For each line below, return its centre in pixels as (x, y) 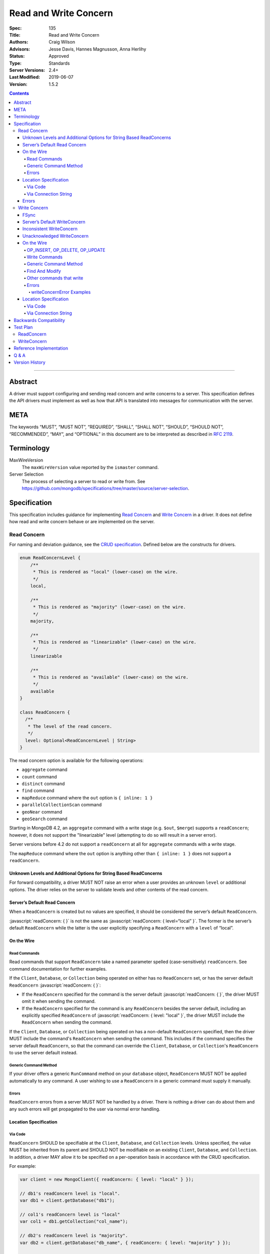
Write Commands (44, 257)
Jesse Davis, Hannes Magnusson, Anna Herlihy (97, 49)
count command (39, 776)
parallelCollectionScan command (62, 805)
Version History (30, 362)
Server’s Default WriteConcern (54, 222)
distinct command (43, 784)
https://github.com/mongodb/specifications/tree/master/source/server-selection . (105, 488)
